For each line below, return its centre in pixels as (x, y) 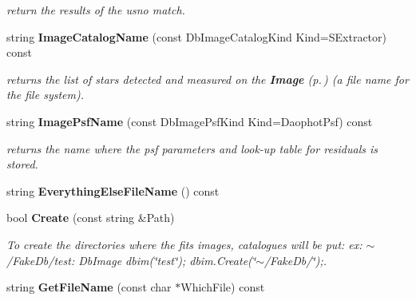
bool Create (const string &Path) (91, 218)
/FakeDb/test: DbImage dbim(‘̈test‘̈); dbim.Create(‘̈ (131, 260)
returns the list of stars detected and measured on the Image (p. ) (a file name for (208, 79)
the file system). (45, 95)
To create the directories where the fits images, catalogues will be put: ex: (184, 244)
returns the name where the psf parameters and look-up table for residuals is (192, 148)
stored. (22, 164)
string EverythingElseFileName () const (113, 190)
